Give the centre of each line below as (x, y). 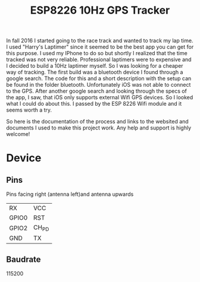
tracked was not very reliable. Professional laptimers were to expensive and (99, 59)
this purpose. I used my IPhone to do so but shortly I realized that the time (97, 53)
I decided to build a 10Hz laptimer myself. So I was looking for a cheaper (95, 66)
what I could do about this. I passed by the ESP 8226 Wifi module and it (94, 104)
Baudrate (24, 259)
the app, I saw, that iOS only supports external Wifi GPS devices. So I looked (100, 97)
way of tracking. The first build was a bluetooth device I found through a (95, 72)
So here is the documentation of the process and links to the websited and (97, 122)
